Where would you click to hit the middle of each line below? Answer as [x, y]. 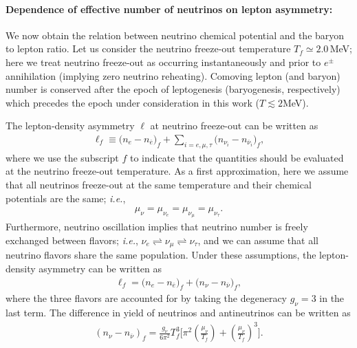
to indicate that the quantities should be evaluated [237, 157]
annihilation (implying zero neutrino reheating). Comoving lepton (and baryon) [173, 75]
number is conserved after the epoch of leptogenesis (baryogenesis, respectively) [173, 89]
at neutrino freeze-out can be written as [234, 126]
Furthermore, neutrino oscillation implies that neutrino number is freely [157, 227]
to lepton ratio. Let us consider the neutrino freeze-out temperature [148, 48]
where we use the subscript [62, 157]
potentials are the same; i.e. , [66, 198]
